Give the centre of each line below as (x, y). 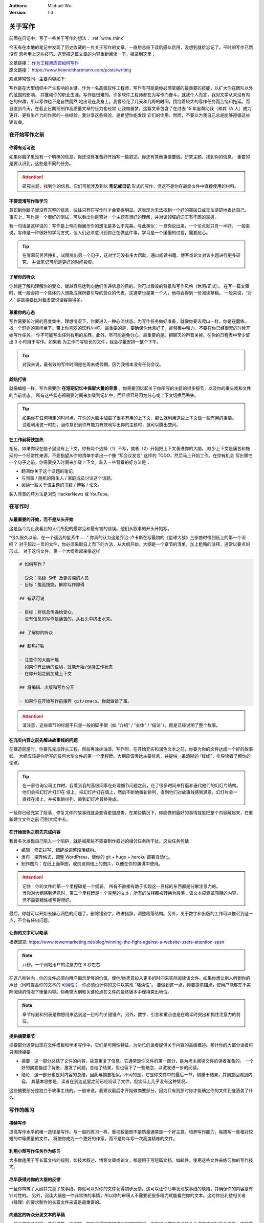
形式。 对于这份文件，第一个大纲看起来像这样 (55, 551)
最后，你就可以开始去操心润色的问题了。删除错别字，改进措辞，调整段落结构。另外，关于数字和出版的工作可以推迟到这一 (131, 913)
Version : (18, 13)
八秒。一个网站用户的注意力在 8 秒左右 (61, 964)
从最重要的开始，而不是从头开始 (41, 520)
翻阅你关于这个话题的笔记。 (49, 471)
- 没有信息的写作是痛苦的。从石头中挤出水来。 (67, 619)
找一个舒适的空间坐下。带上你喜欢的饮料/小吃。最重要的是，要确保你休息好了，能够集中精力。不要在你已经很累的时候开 (130, 328)
